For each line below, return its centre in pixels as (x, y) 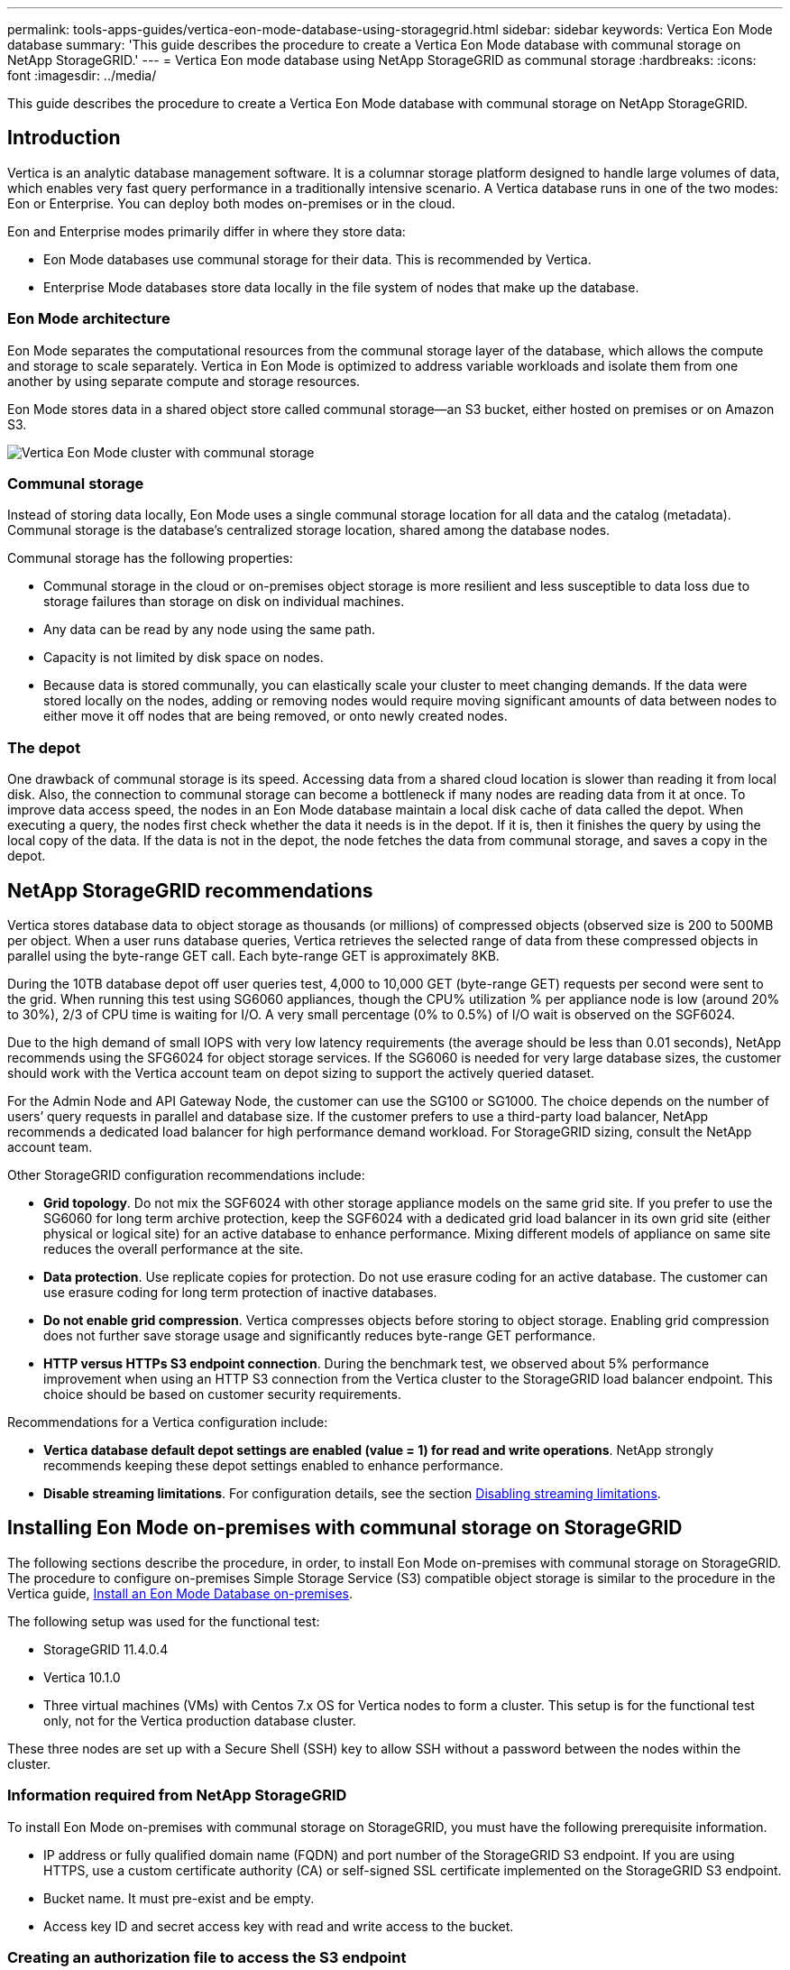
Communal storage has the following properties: (150, 558)
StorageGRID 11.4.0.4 (106, 1649)
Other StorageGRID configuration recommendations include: (186, 1174)
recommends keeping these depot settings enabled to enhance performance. (274, 1465)
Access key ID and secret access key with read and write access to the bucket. (279, 1926)
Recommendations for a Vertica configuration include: (168, 1422)
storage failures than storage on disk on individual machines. (224, 602)
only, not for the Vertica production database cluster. (200, 1720)
